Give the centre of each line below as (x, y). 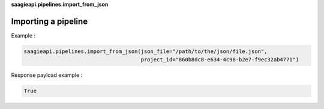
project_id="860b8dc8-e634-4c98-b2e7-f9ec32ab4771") (220, 60)
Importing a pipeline (49, 21)
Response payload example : (47, 75)
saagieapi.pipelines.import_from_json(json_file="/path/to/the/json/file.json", (145, 51)
